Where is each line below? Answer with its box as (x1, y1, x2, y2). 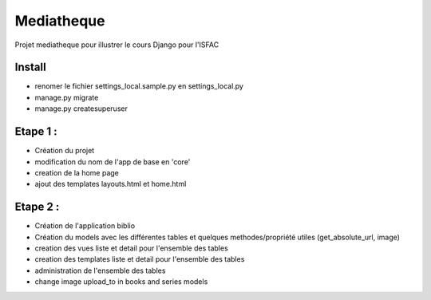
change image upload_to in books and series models (34, 277, 208, 286)
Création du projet (34, 146, 95, 156)
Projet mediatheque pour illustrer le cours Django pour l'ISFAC (14, 40, 219, 49)
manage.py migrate (34, 93, 99, 102)
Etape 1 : (14, 124, 57, 139)
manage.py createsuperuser (34, 104, 128, 113)
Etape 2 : (14, 200, 60, 214)
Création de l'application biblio (34, 221, 136, 231)
